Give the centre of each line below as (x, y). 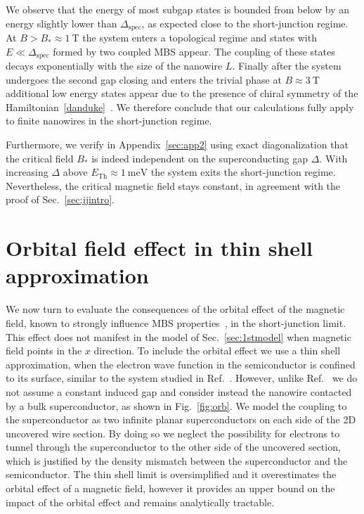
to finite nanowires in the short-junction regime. (109, 121)
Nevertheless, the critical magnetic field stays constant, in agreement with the (173, 185)
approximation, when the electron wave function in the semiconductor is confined (181, 364)
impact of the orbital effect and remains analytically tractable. (140, 502)
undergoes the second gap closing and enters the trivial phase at (144, 79)
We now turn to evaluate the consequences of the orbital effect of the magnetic (175, 309)
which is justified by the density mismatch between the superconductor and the (177, 460)
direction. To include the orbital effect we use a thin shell (217, 351)
